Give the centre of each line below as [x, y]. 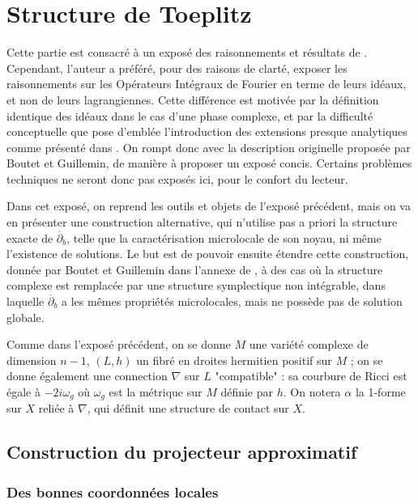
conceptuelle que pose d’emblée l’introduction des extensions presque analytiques [207, 131]
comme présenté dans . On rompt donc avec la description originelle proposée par [209, 147]
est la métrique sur [156, 392]
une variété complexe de [309, 344]
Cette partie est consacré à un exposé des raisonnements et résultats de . [187, 52]
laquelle [26, 301]
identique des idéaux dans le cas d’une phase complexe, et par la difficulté [190, 115]
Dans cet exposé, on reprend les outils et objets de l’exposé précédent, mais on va [209, 206]
